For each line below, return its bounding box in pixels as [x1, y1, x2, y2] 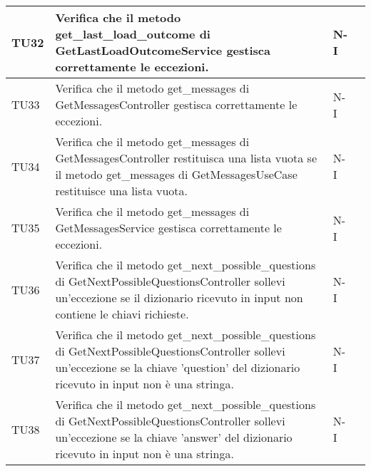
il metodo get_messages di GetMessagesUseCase [55, 166, 298, 182]
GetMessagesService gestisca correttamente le [55, 219, 282, 236]
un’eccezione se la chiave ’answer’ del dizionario [55, 429, 293, 445]
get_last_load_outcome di [55, 26, 210, 42]
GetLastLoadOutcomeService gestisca [55, 42, 270, 58]
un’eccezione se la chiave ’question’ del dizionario [55, 359, 300, 376]
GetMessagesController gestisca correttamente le [55, 96, 298, 113]
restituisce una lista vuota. [55, 182, 188, 199]
